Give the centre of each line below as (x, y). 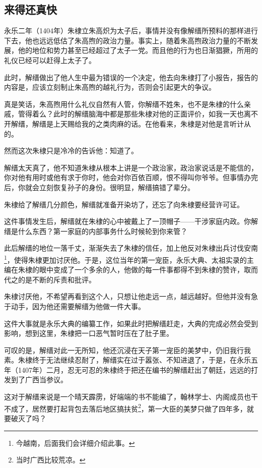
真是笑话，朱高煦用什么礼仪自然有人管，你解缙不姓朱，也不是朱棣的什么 (124, 104)
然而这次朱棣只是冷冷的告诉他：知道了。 (71, 151)
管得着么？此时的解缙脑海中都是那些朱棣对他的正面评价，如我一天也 (131, 114)
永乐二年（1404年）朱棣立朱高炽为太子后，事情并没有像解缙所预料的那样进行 (131, 31)
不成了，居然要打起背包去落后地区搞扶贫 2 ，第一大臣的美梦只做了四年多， (125, 407)
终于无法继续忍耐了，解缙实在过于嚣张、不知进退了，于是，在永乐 (141, 360)
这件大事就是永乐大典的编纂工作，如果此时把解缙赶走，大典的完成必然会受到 (131, 323)
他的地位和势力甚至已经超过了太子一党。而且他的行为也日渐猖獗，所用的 (138, 50)
